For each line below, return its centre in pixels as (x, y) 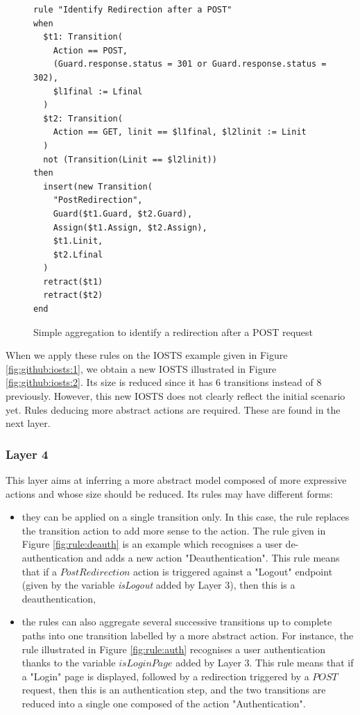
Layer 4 (27, 454)
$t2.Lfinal (78, 254)
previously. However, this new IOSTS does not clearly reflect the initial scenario (175, 396)
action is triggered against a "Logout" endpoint (233, 571)
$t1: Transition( (83, 37)
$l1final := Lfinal (98, 91)
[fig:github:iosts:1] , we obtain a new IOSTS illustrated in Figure (141, 368)
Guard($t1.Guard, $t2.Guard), (123, 213)
